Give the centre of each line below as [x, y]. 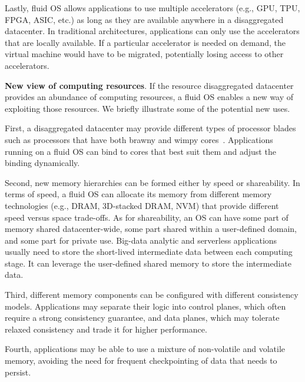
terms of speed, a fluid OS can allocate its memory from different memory [138, 194]
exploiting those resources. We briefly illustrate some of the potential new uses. [147, 108]
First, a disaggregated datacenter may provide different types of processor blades [150, 128]
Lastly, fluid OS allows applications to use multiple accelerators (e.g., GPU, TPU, [152, 8]
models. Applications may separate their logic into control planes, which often [145, 306]
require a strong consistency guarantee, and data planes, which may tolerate [142, 318]
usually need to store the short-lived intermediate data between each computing [149, 252]
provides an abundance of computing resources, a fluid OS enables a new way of [149, 97]
